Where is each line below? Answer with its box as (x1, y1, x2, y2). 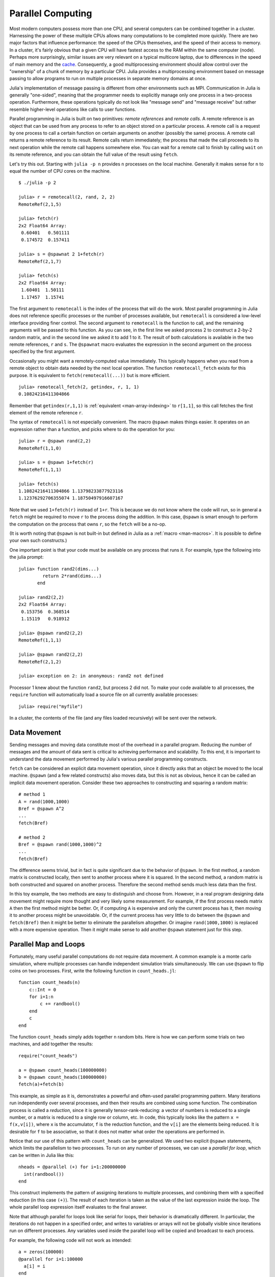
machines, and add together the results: (9, 1041, 94, 1047)
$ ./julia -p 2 (18, 180, 57, 186)
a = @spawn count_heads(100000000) (18, 1067, 107, 1073)
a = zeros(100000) (18, 1249, 65, 1255)
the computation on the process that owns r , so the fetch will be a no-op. (9, 521, 167, 527)
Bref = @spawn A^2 (18, 806, 65, 812)
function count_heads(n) (18, 980, 80, 985)
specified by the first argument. (9, 348, 76, 354)
